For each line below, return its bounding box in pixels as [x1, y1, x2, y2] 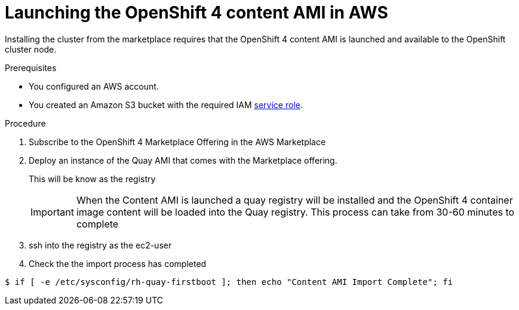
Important [30, 205, 74, 218]
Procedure [5, 118, 46, 128]
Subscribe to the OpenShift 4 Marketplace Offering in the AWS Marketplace [29, 136, 326, 147]
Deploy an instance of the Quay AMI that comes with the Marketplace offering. [29, 155, 337, 165]
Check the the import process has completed [29, 258, 207, 269]
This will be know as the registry [29, 173, 156, 184]
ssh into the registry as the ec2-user [29, 240, 172, 250]
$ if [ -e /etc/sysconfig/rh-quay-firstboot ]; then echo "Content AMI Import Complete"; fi [5, 277, 453, 287]
